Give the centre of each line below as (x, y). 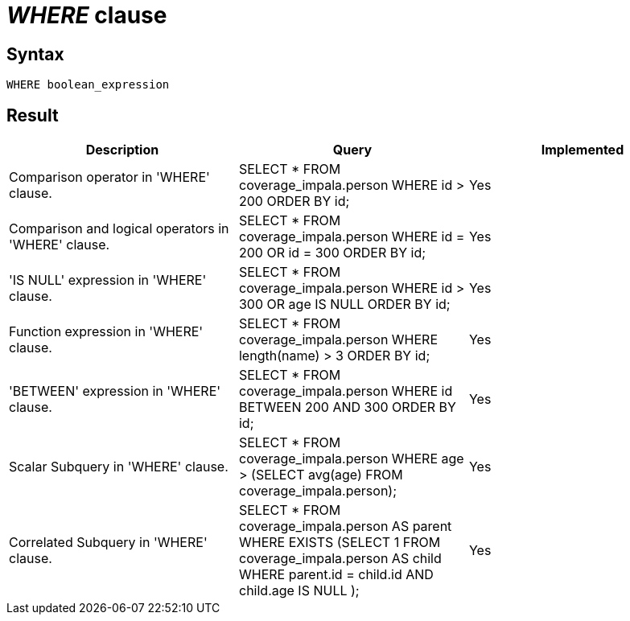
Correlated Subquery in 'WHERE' (108, 543)
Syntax (35, 54)
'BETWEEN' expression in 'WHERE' (115, 391)
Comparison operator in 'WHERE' (109, 177)
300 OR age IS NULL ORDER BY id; (344, 304)
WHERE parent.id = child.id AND (336, 575)
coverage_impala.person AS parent (345, 526)
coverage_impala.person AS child (340, 559)
